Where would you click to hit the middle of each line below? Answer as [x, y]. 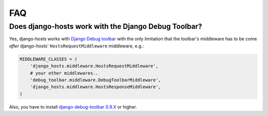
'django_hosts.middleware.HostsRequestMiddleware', [94, 66]
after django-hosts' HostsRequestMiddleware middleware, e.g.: [76, 46]
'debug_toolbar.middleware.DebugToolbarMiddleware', [96, 80]
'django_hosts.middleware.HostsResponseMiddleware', [96, 87]
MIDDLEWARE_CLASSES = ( [49, 59]
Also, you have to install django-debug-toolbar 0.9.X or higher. [73, 107]
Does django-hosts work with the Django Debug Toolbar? [106, 26]
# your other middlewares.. [64, 73]
